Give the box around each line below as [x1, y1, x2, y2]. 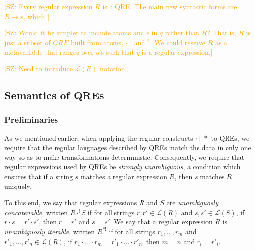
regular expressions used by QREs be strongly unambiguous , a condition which [4, 161, 241, 172]
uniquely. [4, 181, 31, 191]
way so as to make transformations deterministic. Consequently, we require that [4, 152, 245, 162]
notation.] [100, 63, 129, 73]
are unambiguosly [166, 197, 219, 208]
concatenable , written [4, 207, 68, 217]
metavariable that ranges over [4, 47, 94, 57]
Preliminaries [4, 113, 58, 125]
